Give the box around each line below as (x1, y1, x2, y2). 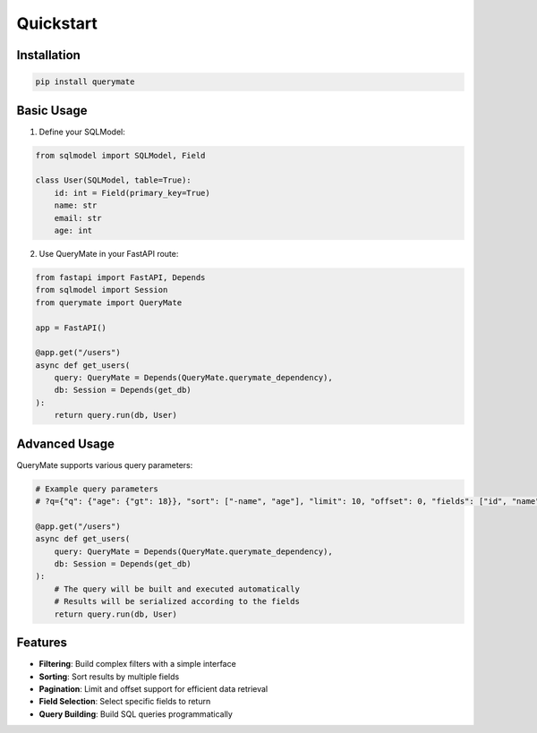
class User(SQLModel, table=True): (35, 175, 192, 185)
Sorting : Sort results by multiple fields (38, 671, 180, 682)
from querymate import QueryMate (35, 297, 183, 308)
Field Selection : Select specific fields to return (38, 696, 211, 707)
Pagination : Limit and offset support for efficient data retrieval (38, 683, 268, 694)
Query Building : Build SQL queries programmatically (38, 708, 233, 720)
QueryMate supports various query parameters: (16, 459, 193, 470)
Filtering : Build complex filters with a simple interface (38, 659, 236, 669)
